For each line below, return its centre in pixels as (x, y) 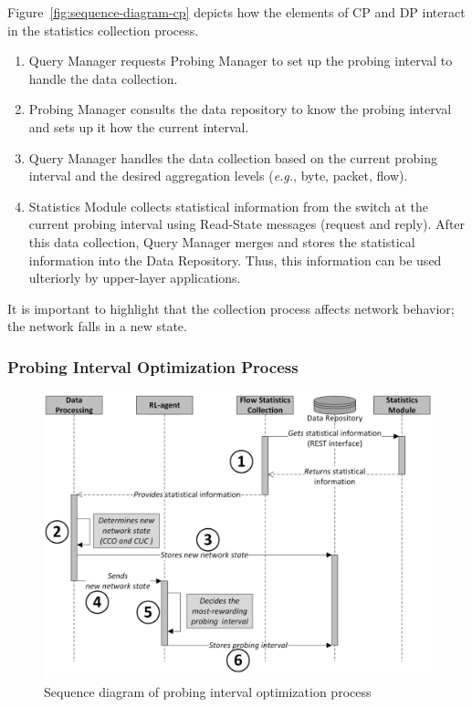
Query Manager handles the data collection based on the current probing (233, 157)
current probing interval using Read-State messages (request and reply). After (247, 224)
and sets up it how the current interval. (139, 126)
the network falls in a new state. (97, 326)
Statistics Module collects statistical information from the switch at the (229, 206)
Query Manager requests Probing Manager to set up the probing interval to (241, 61)
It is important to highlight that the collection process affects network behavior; (231, 308)
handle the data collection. (103, 78)
